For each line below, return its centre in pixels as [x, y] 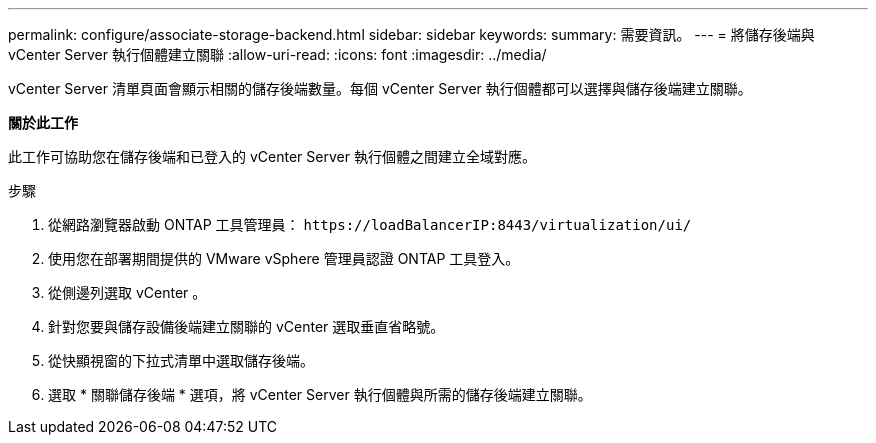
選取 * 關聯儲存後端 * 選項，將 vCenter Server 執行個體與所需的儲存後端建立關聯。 [320, 394]
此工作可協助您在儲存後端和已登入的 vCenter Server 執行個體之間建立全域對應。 [272, 156]
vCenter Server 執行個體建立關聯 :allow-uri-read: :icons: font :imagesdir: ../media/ [277, 54]
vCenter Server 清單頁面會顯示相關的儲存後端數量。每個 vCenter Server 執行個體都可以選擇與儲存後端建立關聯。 [380, 88]
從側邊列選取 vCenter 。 [127, 292]
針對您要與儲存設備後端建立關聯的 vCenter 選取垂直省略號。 [246, 326]
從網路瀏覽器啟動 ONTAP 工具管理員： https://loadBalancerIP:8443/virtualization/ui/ [370, 224]
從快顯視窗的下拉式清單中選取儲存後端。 [181, 360]
